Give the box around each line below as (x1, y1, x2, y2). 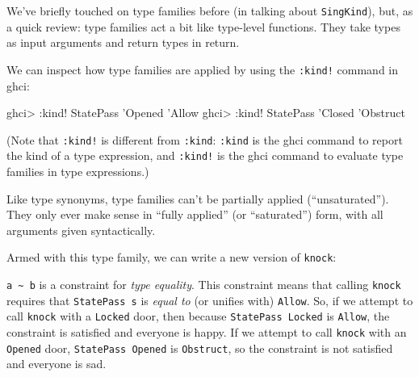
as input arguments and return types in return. (6, 34, 240, 51)
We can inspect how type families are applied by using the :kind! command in (6, 61, 398, 77)
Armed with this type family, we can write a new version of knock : (6, 249, 337, 266)
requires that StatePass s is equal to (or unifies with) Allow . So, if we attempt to (6, 291, 413, 308)
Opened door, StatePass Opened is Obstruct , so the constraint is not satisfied (6, 339, 393, 356)
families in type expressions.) (6, 163, 149, 179)
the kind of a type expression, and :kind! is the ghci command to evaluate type (6, 147, 404, 164)
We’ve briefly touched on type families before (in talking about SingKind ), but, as (6, 2, 413, 19)
